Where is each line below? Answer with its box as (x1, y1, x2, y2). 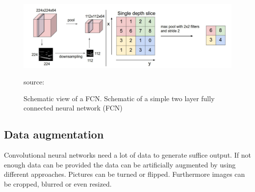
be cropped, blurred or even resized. (4, 178, 112, 189)
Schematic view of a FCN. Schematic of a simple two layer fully (24, 93, 215, 103)
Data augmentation (4, 127, 104, 142)
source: (24, 77, 45, 87)
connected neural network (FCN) (24, 103, 123, 113)
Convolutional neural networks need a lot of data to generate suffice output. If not (4, 150, 251, 160)
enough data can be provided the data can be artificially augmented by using (4, 159, 236, 169)
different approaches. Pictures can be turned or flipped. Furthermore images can (4, 169, 245, 179)
